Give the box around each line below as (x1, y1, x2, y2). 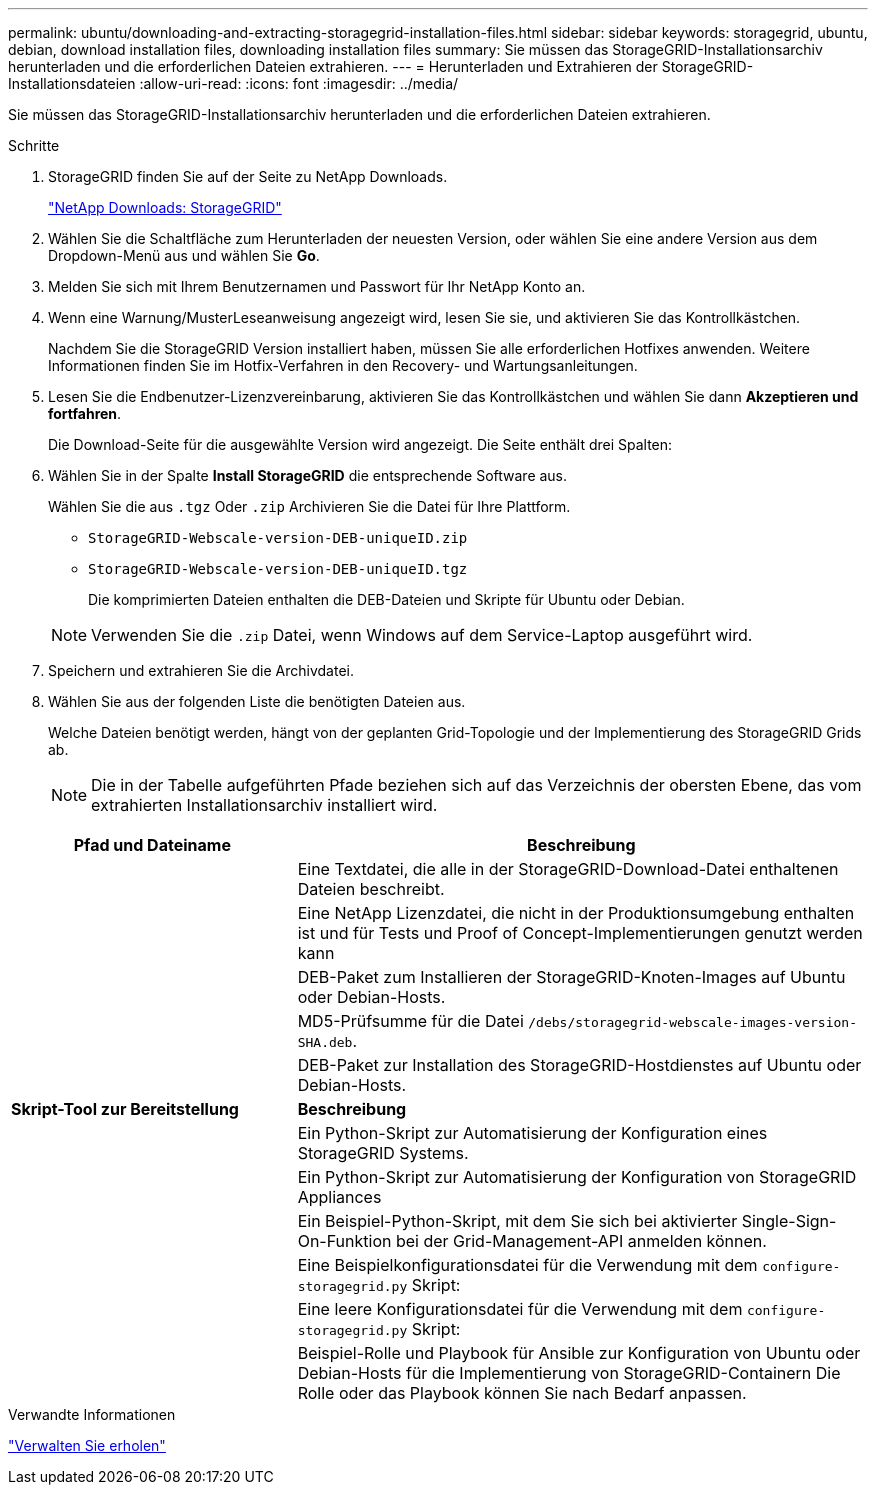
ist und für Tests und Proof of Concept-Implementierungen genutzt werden (297, 923, 863, 943)
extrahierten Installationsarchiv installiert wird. (91, 795, 438, 815)
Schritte (8, 137, 60, 154)
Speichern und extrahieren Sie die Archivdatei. (48, 662, 354, 679)
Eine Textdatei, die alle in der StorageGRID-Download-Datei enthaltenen (297, 859, 839, 879)
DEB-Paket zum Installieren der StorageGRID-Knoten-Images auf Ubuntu (297, 967, 846, 987)
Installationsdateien (8, 75, 136, 92)
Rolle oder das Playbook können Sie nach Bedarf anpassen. (297, 1383, 747, 1403)
